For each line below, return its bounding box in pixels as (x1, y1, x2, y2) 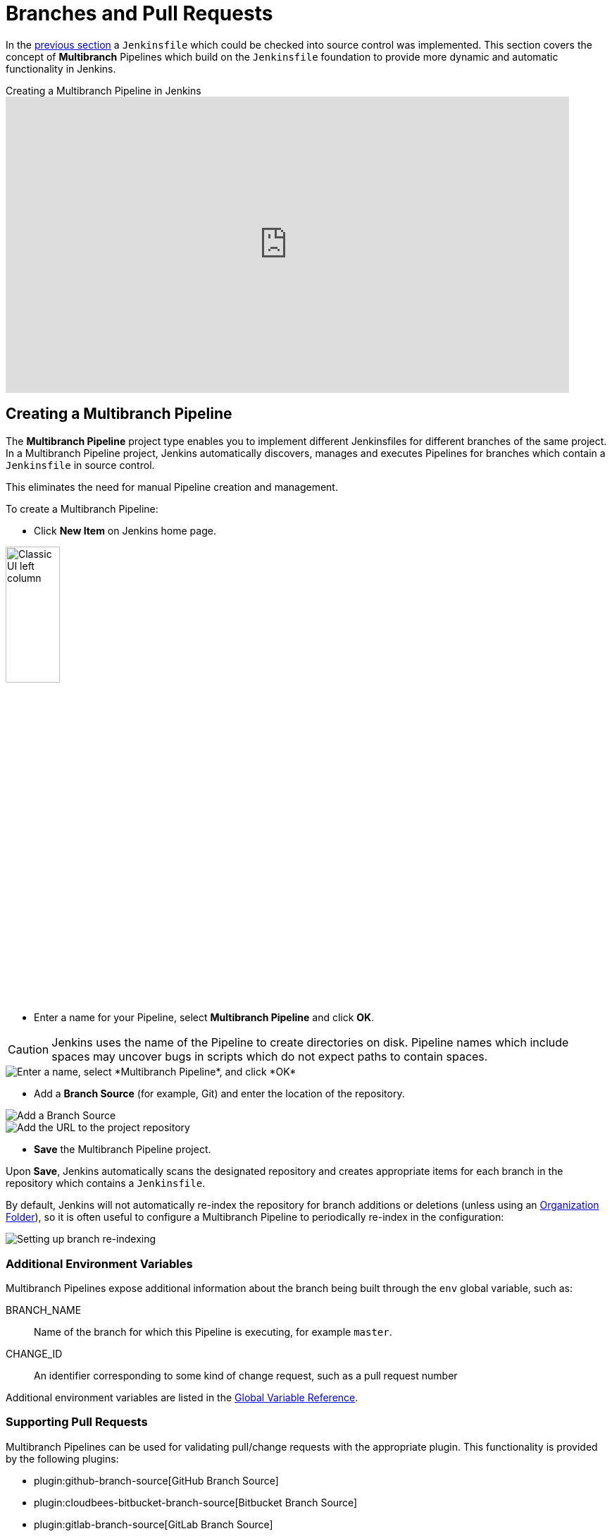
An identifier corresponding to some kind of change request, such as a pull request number (34, 1369, 458, 1382)
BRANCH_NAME (6, 1303, 82, 1316)
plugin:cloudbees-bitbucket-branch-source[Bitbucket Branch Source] (34, 1496, 358, 1508)
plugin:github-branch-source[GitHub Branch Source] (34, 1474, 279, 1487)
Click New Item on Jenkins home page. (34, 524, 216, 537)
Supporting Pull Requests (6, 1415, 148, 1430)
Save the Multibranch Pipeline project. (34, 1143, 211, 1156)
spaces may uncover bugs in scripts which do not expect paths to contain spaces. (51, 1049, 488, 1064)
